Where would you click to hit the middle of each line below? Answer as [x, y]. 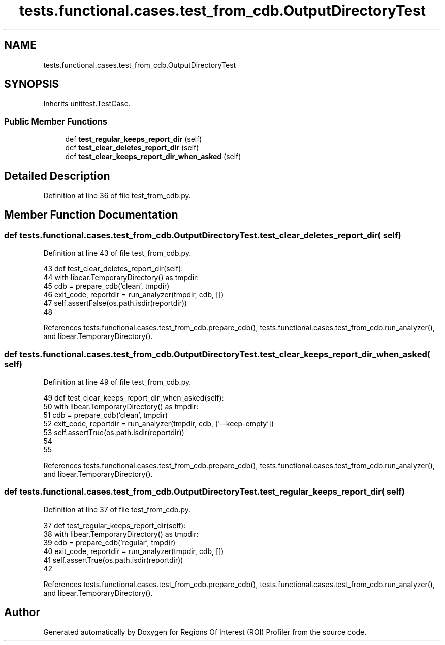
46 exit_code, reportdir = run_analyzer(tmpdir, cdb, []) [134, 295]
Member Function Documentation [91, 215]
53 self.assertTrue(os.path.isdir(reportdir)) [114, 432]
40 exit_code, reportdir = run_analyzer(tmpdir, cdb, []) [134, 551]
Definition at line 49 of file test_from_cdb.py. [117, 382]
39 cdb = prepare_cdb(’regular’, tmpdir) [109, 542]
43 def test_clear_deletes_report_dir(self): [113, 269]
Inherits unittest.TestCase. [87, 104]
